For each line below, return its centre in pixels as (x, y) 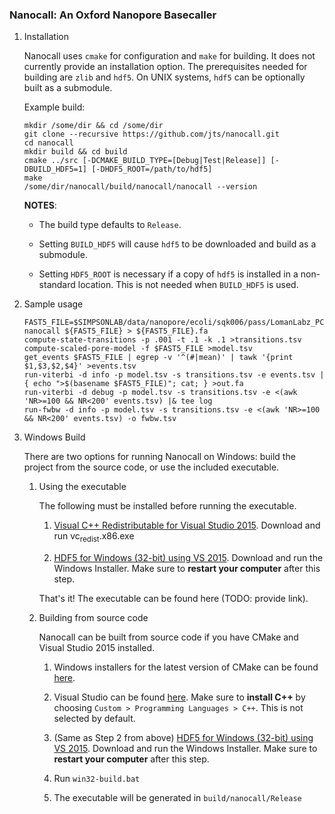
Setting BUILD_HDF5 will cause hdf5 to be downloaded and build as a (177, 244)
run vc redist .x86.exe (94, 537)
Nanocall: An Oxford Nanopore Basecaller (113, 15)
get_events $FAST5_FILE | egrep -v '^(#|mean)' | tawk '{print (158, 358)
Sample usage (53, 304)
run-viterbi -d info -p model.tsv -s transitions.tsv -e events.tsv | (174, 375)
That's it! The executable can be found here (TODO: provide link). (173, 599)
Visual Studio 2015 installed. (97, 648)
